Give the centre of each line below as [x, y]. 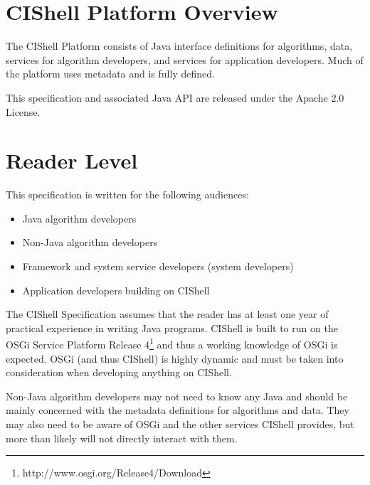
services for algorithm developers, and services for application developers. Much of [185, 59]
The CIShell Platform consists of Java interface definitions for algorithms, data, [179, 46]
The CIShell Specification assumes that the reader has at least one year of [167, 314]
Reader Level [72, 160]
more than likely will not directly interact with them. [122, 438]
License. [23, 111]
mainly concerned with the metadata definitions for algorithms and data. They [178, 410]
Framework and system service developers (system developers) [158, 266]
